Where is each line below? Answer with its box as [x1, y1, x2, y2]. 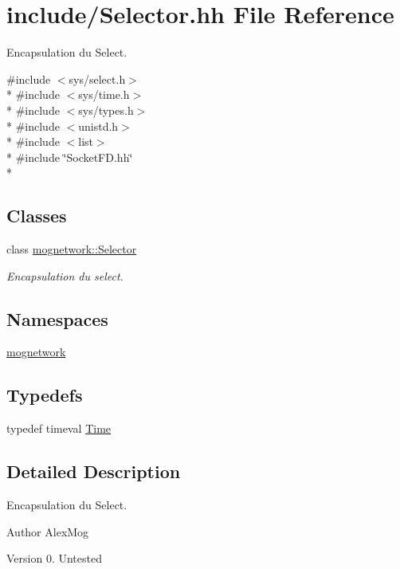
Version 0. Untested [6, 550, 102, 567]
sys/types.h [78, 101, 134, 118]
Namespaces [6, 306, 108, 331]
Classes [6, 203, 67, 228]
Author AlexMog [6, 523, 89, 540]
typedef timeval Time [6, 420, 112, 437]
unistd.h [78, 117, 119, 134]
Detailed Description [6, 459, 181, 484]
